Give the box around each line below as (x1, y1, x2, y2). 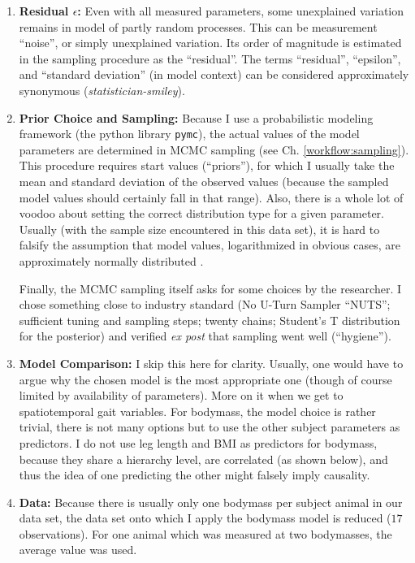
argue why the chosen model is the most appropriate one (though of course (19, 370, 392, 388)
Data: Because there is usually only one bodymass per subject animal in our (19, 493, 403, 510)
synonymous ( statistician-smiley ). (19, 81, 185, 98)
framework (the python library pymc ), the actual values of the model (19, 125, 360, 142)
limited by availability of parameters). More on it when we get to (19, 387, 344, 404)
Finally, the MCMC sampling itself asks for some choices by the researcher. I (19, 279, 402, 297)
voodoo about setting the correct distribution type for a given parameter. (19, 205, 384, 222)
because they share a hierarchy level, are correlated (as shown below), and (19, 450, 388, 467)
